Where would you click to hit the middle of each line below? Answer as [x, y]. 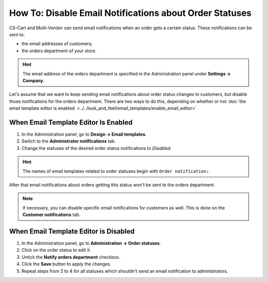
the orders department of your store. [59, 51]
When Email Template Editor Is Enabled [71, 122]
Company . [33, 80]
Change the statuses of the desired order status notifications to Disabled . [97, 148]
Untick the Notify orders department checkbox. [71, 257]
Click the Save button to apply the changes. [67, 264]
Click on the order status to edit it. [56, 250]
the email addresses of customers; [57, 44]
